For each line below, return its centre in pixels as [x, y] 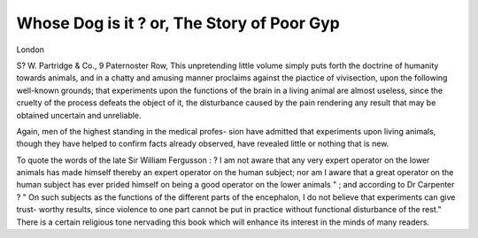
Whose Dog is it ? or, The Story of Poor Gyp [178, 23]
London [30, 50]
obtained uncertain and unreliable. [79, 115]
